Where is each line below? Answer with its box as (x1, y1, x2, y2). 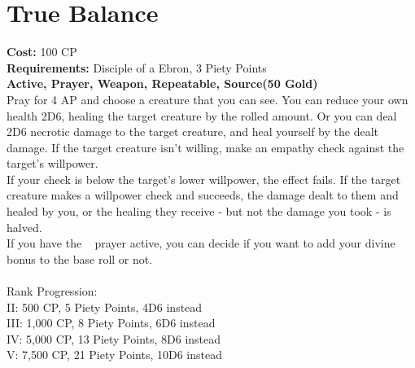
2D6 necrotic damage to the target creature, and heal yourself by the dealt (7, 123, 379, 140)
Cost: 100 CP (7, 43, 77, 60)
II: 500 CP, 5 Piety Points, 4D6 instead (7, 298, 203, 315)
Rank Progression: (7, 283, 98, 300)
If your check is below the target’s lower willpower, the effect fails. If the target (7, 170, 401, 187)
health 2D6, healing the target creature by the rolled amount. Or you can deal (7, 107, 397, 124)
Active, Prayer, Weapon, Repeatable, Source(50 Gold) (7, 75, 318, 92)
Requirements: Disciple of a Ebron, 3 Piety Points (7, 59, 267, 76)
